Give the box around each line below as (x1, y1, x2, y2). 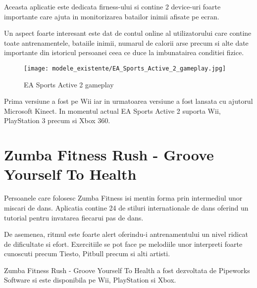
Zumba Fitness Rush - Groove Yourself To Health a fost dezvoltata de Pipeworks (4, 265, 250, 275)
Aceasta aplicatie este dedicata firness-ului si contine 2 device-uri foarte (4, 1, 221, 11)
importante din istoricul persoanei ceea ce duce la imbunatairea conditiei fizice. (4, 47, 244, 58)
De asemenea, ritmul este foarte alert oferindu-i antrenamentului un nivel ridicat (4, 229, 248, 239)
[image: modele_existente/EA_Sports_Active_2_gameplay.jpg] (24, 65, 226, 72)
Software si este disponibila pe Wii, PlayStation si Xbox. (4, 275, 176, 285)
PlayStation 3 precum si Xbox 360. (4, 115, 110, 126)
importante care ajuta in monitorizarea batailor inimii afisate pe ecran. (4, 11, 219, 21)
